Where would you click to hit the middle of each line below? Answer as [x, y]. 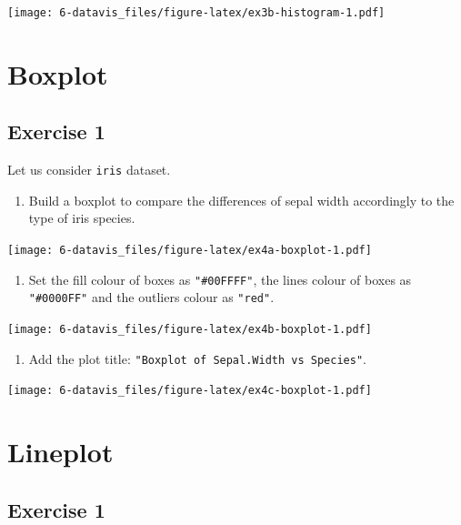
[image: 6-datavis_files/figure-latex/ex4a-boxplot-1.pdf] [190, 251]
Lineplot [60, 452]
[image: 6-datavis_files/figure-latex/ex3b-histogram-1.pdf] [196, 13]
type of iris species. [82, 218]
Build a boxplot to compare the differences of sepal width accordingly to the [241, 200]
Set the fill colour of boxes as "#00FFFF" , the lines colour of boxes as [220, 279]
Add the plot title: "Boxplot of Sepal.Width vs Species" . [197, 358]
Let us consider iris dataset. [89, 170]
